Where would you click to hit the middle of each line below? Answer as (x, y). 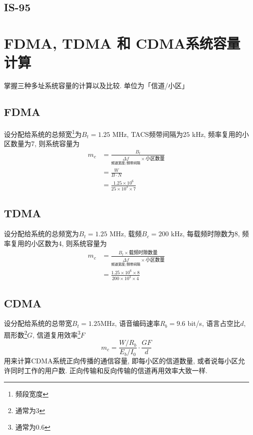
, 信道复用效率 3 (56, 334)
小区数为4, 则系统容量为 (69, 243)
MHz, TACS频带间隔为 (148, 134)
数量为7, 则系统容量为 (45, 143)
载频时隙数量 (143, 253)
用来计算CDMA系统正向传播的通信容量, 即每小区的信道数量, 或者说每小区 (121, 361)
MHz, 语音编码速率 (130, 323)
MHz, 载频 (126, 234)
